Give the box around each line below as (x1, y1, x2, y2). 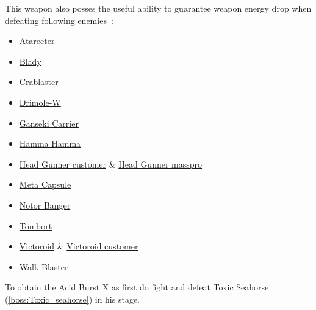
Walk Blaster (19, 260, 68, 273)
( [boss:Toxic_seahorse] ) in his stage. (5, 292, 140, 305)
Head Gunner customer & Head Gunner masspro (19, 157, 203, 170)
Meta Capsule (19, 178, 71, 191)
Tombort (19, 219, 52, 232)
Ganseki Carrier (19, 116, 79, 129)
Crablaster (19, 75, 59, 88)
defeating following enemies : (5, 13, 113, 26)
